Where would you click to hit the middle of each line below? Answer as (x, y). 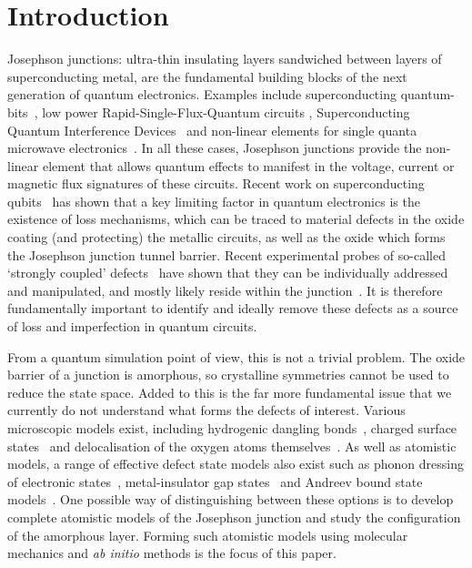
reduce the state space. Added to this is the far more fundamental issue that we (230, 392)
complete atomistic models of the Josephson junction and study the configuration (234, 517)
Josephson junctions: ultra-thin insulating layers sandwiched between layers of (225, 59)
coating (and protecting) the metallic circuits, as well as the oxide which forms (226, 237)
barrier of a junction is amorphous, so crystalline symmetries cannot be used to (228, 375)
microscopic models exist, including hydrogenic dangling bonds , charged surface (232, 428)
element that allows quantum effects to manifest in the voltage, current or (248, 165)
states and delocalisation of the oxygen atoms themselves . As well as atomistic (232, 446)
